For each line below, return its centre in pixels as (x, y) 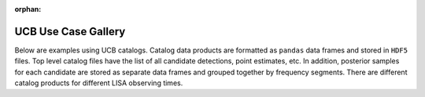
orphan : (28, 9)
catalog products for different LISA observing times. (99, 83)
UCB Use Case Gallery (70, 31)
